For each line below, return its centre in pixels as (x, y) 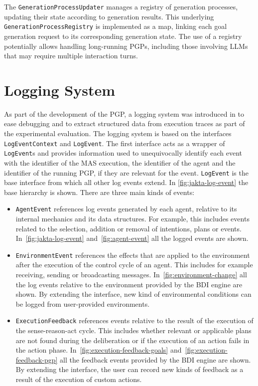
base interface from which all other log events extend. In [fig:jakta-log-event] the (126, 182)
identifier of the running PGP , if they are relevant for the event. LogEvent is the (126, 172)
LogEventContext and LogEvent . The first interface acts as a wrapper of (115, 143)
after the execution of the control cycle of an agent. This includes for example (134, 265)
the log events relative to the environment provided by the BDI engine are (129, 284)
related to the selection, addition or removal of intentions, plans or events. (129, 228)
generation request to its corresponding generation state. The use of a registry (123, 36)
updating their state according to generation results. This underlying (109, 16)
